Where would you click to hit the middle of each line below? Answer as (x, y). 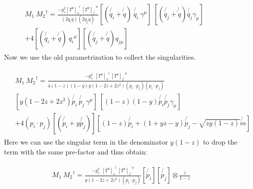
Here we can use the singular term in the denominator (86, 141)
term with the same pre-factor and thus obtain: (76, 151)
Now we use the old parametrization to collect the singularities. (100, 57)
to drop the (220, 141)
